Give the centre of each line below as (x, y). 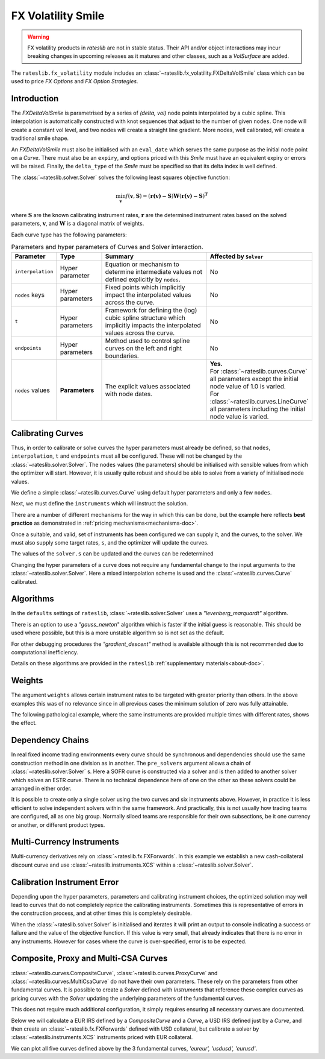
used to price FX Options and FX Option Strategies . (75, 81)
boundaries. (122, 356)
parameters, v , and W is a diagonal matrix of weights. (78, 224)
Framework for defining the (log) (151, 310)
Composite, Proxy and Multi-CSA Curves (89, 959)
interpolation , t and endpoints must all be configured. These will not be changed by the (127, 456)
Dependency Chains (50, 740)
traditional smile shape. (40, 138)
